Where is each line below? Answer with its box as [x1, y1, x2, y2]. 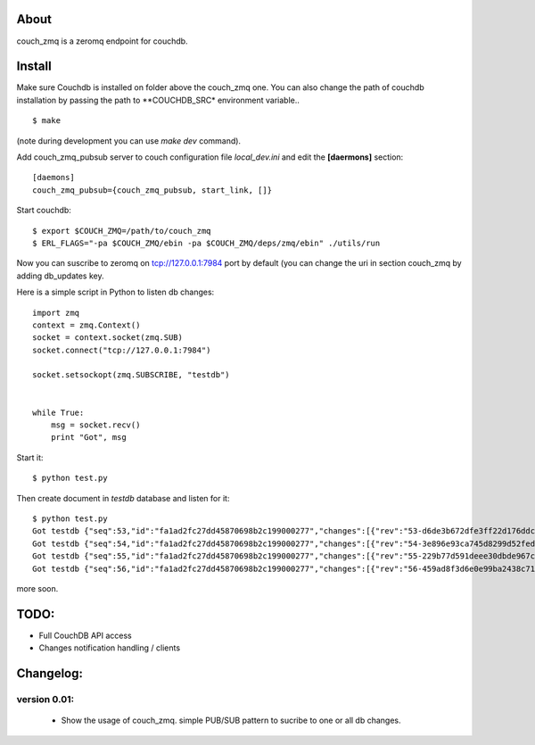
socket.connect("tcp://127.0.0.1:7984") [32, 344, 211, 355]
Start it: [16, 451, 44, 463]
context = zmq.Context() [32, 319, 141, 330]
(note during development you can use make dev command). [16, 135, 241, 146]
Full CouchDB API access [38, 630, 133, 641]
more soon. [16, 583, 59, 593]
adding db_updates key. [16, 270, 104, 281]
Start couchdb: [16, 205, 71, 216]
